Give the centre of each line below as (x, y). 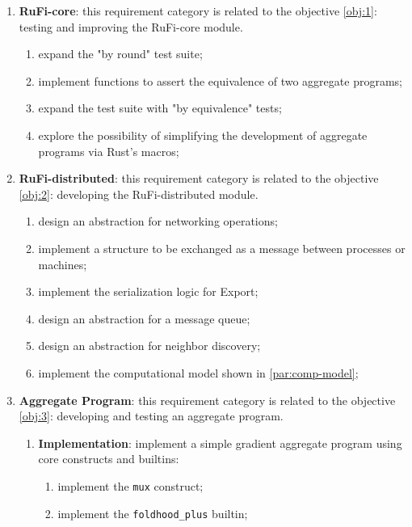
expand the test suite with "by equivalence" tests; (160, 108)
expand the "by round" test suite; (120, 54)
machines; (63, 264)
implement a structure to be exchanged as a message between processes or (222, 248)
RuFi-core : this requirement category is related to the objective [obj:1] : (198, 11)
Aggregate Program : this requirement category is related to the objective (207, 400)
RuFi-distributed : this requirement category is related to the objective (199, 178)
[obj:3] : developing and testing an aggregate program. (151, 416)
